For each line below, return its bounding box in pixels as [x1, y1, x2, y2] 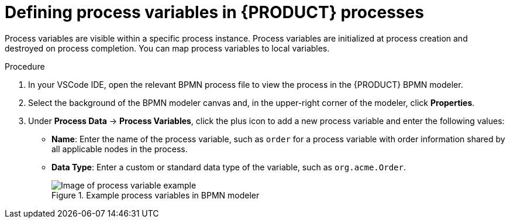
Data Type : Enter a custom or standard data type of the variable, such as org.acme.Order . [51, 162, 406, 172]
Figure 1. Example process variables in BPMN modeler [51, 190, 260, 200]
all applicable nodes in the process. [51, 143, 188, 154]
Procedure [5, 61, 45, 71]
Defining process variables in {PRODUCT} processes [5, 2, 424, 22]
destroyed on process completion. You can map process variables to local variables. [5, 43, 330, 53]
